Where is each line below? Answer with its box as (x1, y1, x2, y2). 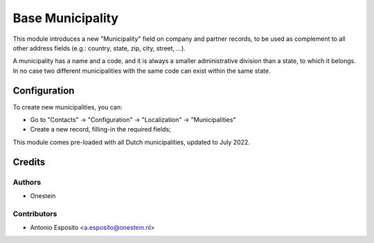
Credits (12, 156, 46, 168)
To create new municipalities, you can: (12, 102, 123, 111)
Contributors (12, 208, 57, 218)
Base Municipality (12, 10, 119, 26)
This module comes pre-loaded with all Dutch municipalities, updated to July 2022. (12, 138, 251, 146)
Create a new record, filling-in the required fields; (30, 125, 171, 134)
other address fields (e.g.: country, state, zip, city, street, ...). (12, 44, 186, 52)
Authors (12, 177, 42, 187)
